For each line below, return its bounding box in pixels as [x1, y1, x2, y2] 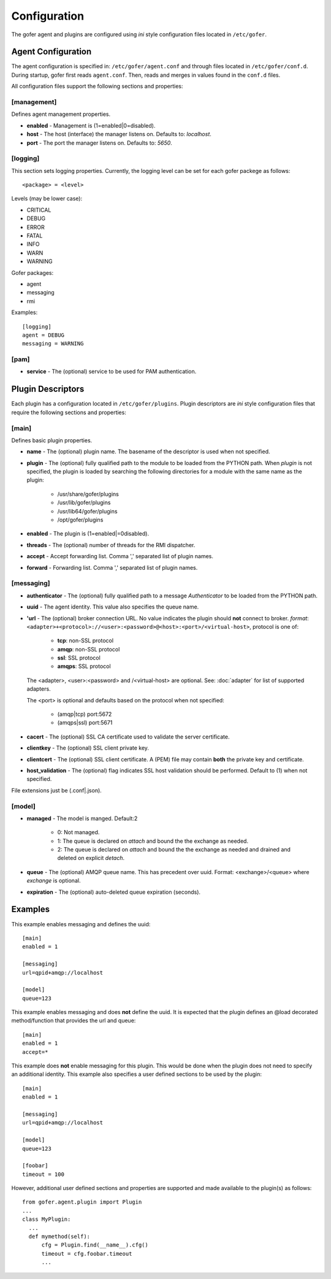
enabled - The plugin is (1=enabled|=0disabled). [26, 530, 150, 537]
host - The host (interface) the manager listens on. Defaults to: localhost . [26, 131, 211, 138]
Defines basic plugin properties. [11, 436, 93, 444]
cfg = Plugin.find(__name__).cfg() [41, 1242, 148, 1248]
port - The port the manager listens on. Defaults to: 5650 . [26, 139, 173, 147]
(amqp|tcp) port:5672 [57, 710, 112, 718]
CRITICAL [26, 206, 51, 213]
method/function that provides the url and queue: [11, 1017, 136, 1024]
